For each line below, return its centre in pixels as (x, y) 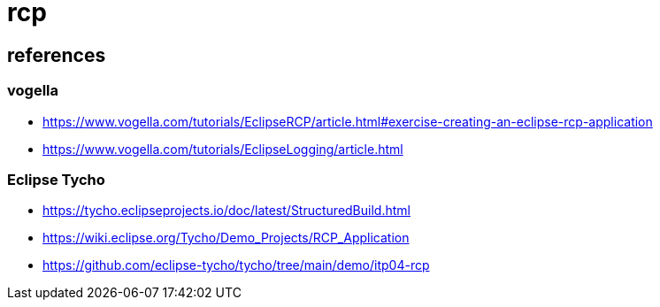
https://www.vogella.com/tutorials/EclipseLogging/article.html (223, 149)
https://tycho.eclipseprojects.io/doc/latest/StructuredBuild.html (226, 211)
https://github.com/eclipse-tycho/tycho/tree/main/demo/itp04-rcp (236, 265)
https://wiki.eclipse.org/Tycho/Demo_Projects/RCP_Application (226, 238)
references (57, 55)
